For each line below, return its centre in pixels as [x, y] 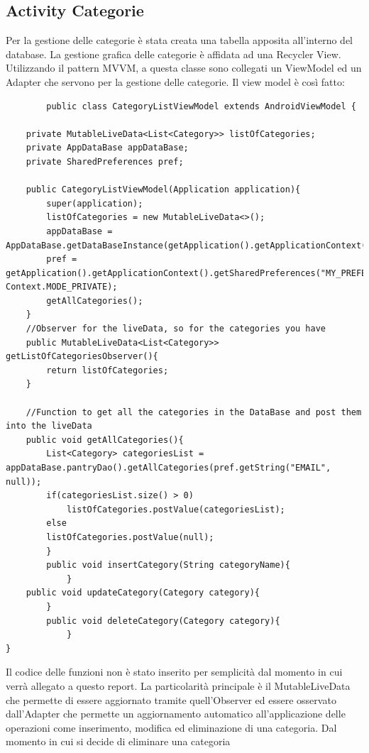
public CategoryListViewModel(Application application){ [163, 190]
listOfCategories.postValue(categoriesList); [176, 509]
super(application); [95, 203]
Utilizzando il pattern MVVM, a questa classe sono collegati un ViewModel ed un [184, 68]
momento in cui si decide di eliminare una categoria [118, 741]
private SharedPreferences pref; [105, 161]
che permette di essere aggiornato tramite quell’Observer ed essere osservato [171, 699]
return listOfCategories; [108, 370]
